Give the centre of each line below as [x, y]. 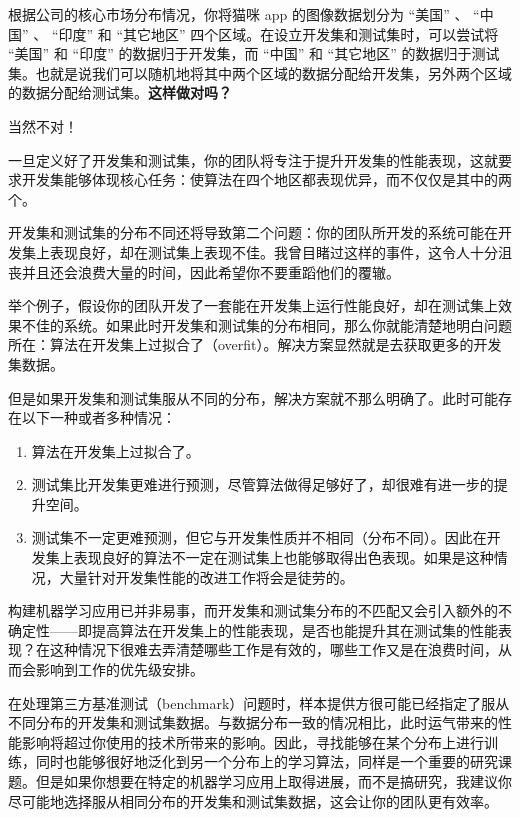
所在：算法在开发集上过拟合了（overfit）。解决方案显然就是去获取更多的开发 [255, 344]
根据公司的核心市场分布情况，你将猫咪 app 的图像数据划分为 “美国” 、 [238, 14]
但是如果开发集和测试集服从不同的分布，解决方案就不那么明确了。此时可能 [253, 397]
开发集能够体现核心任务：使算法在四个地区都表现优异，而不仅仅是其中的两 [266, 179]
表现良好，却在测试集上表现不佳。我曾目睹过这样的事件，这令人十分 [273, 251]
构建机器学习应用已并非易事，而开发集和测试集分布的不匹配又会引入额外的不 [260, 610]
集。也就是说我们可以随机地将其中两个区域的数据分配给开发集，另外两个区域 [260, 72]
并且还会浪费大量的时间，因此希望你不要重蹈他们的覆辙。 [210, 271]
